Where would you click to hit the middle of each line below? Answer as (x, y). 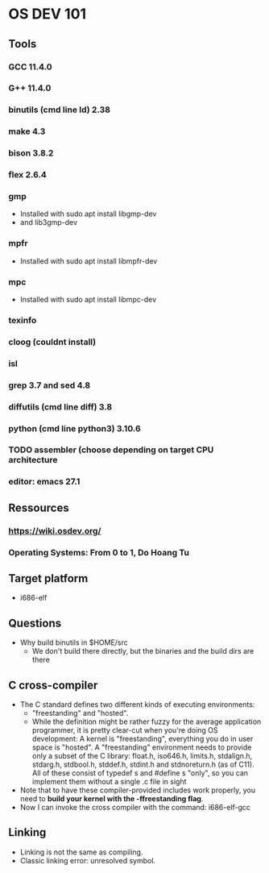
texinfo (23, 320)
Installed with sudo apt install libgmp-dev (88, 214)
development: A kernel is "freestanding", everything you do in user (143, 739)
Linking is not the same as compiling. (81, 852)
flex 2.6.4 (27, 175)
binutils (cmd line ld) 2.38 (60, 110)
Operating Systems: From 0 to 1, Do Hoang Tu (99, 552)
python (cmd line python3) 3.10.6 (74, 428)
